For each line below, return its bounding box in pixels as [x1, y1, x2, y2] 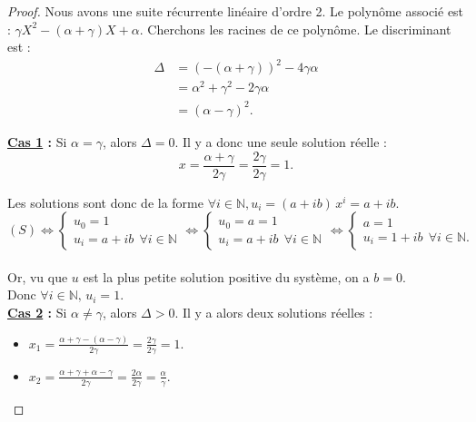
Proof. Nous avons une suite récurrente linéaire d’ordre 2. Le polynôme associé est [7, 2, 464, 20]
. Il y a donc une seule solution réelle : [174, 132, 387, 151]
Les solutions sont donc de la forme [7, 192, 203, 211]
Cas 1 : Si [7, 132, 67, 151]
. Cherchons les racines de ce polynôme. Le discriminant [139, 19, 451, 38]
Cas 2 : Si [7, 302, 67, 321]
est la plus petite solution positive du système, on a [83, 267, 370, 286]
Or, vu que [7, 267, 68, 286]
